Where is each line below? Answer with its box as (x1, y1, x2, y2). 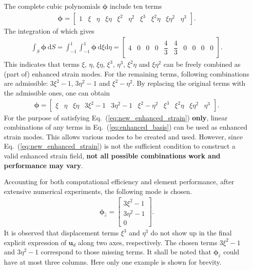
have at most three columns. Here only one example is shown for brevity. (4, 257, 222, 267)
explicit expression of (4, 237, 67, 247)
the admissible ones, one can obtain (4, 88, 110, 98)
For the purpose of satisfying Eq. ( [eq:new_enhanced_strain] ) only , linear (4, 112, 228, 122)
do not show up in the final (150, 228, 232, 238)
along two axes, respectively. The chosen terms (78, 237, 217, 247)
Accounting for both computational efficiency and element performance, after (4, 176, 234, 187)
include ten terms (110, 1, 162, 11)
